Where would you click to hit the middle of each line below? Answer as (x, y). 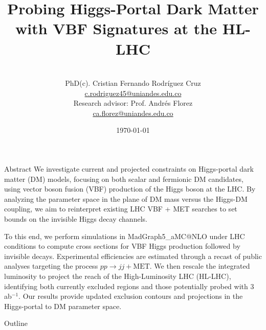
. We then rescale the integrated (200, 266)
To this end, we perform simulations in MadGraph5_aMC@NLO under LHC (125, 236)
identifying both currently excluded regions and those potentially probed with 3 (129, 286)
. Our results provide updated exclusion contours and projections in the (131, 296)
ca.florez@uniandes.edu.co (133, 113)
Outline (16, 323)
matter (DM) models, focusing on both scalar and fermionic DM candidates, (124, 179)
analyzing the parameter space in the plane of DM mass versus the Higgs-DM (126, 198)
